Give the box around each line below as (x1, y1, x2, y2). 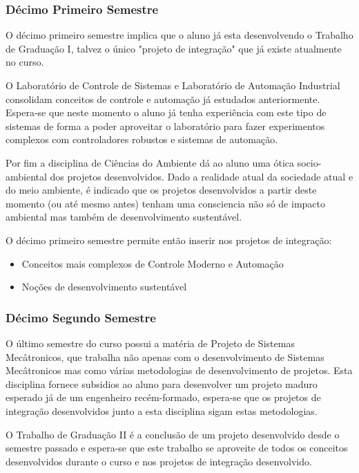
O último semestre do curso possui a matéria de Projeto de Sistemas (6, 335, 295, 350)
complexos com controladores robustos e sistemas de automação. (6, 132, 278, 147)
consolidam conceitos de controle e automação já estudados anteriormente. (6, 91, 320, 106)
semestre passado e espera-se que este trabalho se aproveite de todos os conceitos (6, 440, 348, 455)
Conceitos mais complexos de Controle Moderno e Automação (21, 256, 284, 270)
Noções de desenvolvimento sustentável (21, 279, 187, 294)
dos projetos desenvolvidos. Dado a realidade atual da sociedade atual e (50, 169, 353, 183)
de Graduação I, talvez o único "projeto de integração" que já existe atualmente (6, 41, 342, 55)
